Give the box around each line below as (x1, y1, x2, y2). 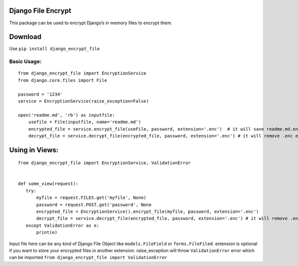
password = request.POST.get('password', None (36, 201, 151, 207)
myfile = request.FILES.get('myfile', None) (36, 195, 147, 200)
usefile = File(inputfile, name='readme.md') (28, 119, 142, 125)
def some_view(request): (18, 181, 78, 187)
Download (9, 33, 42, 41)
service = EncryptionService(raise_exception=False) (18, 98, 149, 104)
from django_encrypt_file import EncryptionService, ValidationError (18, 160, 191, 166)
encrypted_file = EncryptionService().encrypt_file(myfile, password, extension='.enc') (36, 209, 259, 214)
